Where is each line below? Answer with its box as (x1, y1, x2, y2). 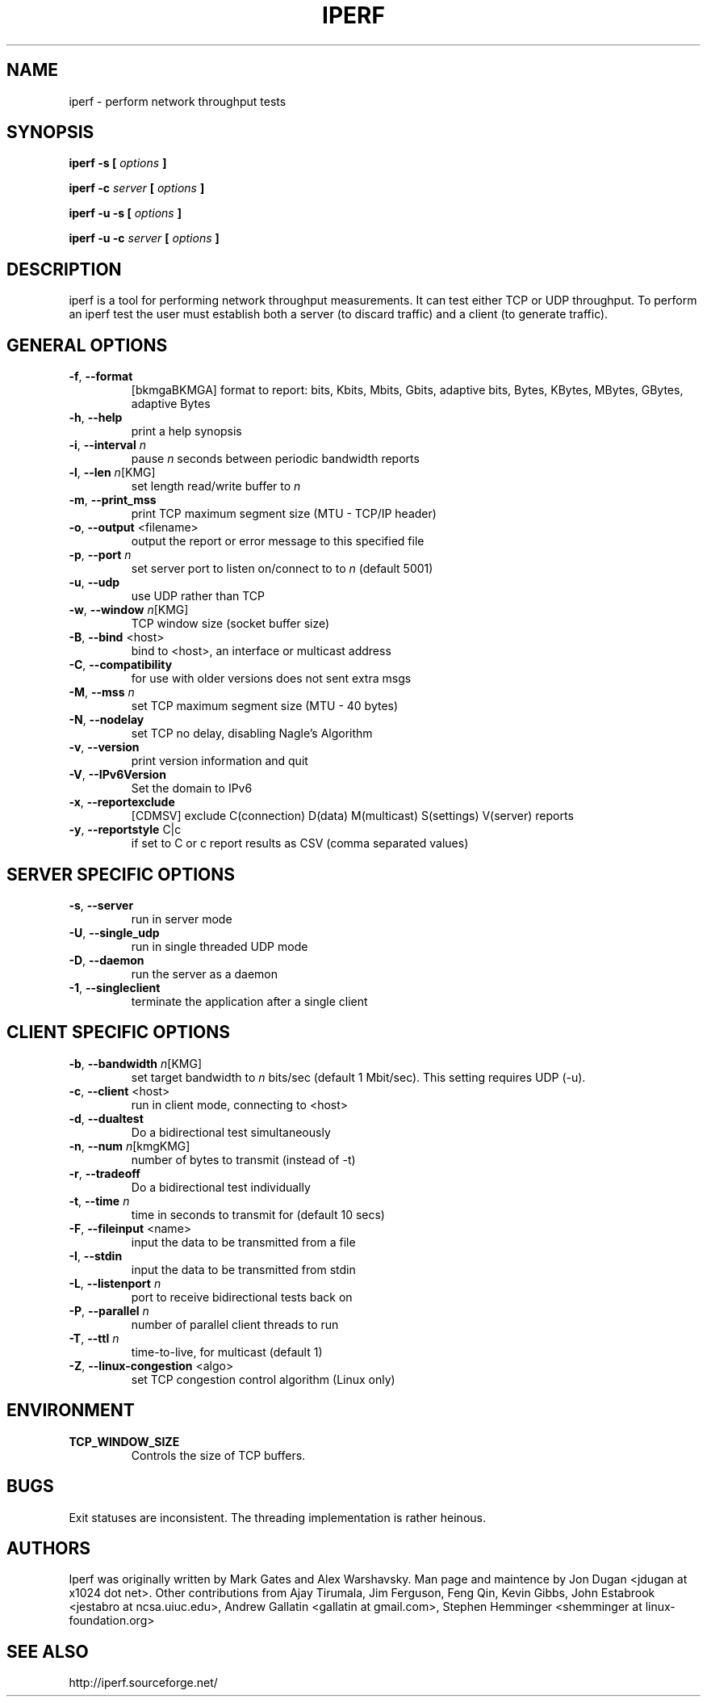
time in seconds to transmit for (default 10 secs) (131, 1207, 385, 1222)
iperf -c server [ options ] (69, 181, 205, 196)
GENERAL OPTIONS (6, 334, 168, 355)
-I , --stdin (69, 1248, 123, 1263)
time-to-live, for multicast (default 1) (131, 1344, 323, 1359)
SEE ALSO (6, 1641, 89, 1662)
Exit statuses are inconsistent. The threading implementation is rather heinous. (69, 1510, 486, 1524)
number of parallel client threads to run (131, 1317, 339, 1331)
